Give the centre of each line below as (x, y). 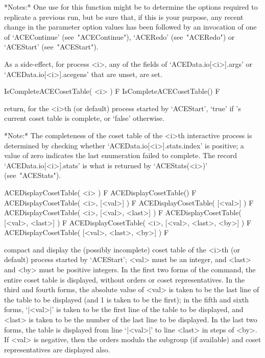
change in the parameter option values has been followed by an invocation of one (130, 27)
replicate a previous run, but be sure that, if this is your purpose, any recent (124, 17)
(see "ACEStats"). (33, 175)
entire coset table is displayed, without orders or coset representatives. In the (125, 279)
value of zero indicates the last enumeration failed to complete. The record (121, 155)
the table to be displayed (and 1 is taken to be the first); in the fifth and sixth (127, 299)
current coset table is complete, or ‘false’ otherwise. (84, 118)
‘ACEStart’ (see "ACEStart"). (51, 47)
